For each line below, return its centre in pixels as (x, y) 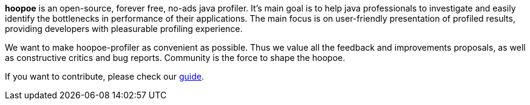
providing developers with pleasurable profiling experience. (124, 29)
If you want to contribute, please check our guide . (105, 76)
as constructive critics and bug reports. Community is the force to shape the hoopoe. (175, 58)
